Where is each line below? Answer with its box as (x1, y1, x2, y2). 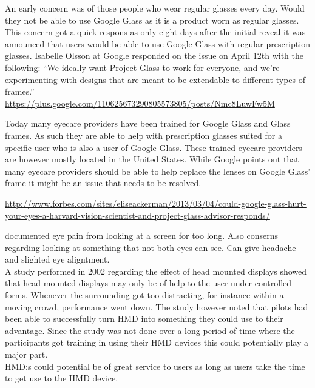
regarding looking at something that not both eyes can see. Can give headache (5, 241, 296, 253)
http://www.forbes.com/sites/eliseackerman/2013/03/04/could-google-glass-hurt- (5, 196, 307, 209)
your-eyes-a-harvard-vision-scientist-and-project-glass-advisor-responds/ (5, 209, 270, 221)
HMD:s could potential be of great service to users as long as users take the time (5, 360, 305, 372)
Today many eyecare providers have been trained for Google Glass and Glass (5, 117, 291, 130)
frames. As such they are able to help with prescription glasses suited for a (5, 129, 282, 141)
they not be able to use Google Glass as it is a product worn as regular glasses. (5, 13, 299, 26)
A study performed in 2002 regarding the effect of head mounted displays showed (5, 264, 307, 277)
